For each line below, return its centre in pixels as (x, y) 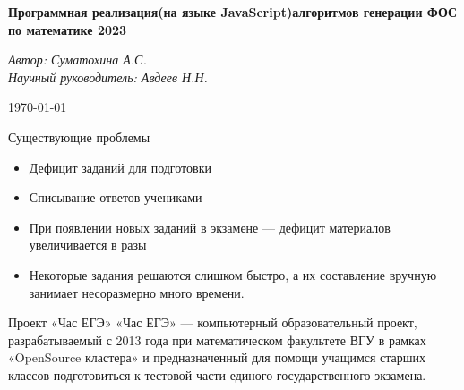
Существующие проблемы (79, 136)
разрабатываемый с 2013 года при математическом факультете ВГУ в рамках (217, 339)
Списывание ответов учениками (116, 197)
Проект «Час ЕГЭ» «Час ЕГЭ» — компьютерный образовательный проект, (213, 322)
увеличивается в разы (88, 245)
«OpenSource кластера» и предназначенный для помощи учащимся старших (217, 357)
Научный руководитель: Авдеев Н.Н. (108, 76)
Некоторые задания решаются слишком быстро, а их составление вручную (233, 274)
